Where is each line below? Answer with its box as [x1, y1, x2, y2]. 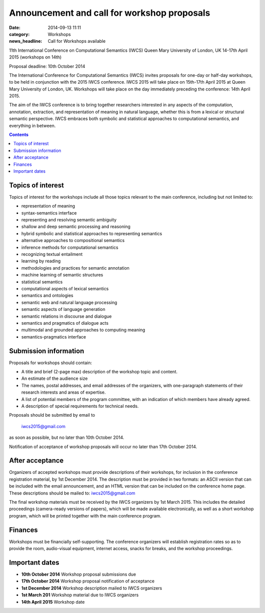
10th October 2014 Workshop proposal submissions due [21, 571, 136, 577]
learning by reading [21, 258, 61, 264]
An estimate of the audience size [21, 375, 88, 381]
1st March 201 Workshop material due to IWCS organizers [21, 592, 139, 598]
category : [9, 31, 30, 37]
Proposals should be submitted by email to [9, 412, 95, 418]
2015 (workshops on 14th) [9, 54, 62, 60]
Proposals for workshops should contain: [9, 360, 92, 366]
